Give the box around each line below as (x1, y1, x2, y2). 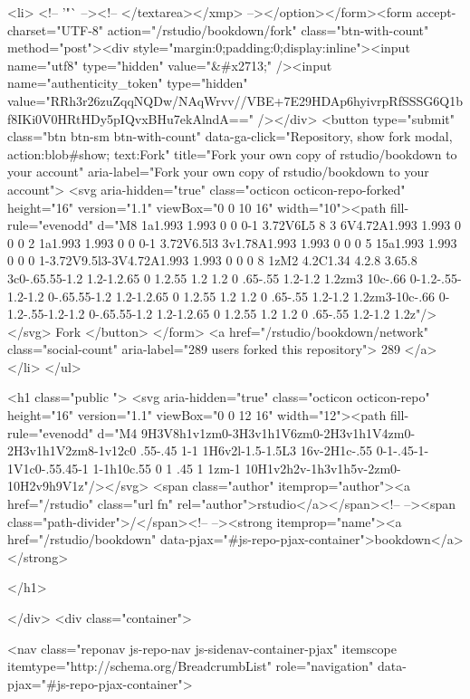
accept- (416, 3, 456, 21)
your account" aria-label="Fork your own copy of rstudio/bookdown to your (7, 162, 429, 181)
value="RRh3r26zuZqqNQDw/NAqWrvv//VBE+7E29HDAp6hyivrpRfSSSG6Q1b (7, 91, 463, 110)
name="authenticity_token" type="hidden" (7, 73, 248, 92)
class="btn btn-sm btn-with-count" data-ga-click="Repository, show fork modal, (7, 127, 453, 146)
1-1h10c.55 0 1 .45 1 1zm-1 (92, 458, 241, 477)
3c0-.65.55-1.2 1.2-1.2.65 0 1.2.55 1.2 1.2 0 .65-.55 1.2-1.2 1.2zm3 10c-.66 (7, 268, 407, 287)
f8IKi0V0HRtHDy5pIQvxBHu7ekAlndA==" (7, 109, 254, 128)
